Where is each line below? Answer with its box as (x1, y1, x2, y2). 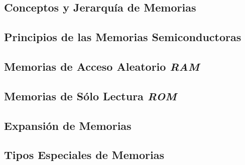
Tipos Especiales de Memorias (4, 147, 164, 162)
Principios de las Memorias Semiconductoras (4, 29, 241, 45)
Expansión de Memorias (4, 117, 132, 133)
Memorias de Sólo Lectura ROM (4, 88, 177, 103)
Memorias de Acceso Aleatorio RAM (4, 58, 200, 74)
